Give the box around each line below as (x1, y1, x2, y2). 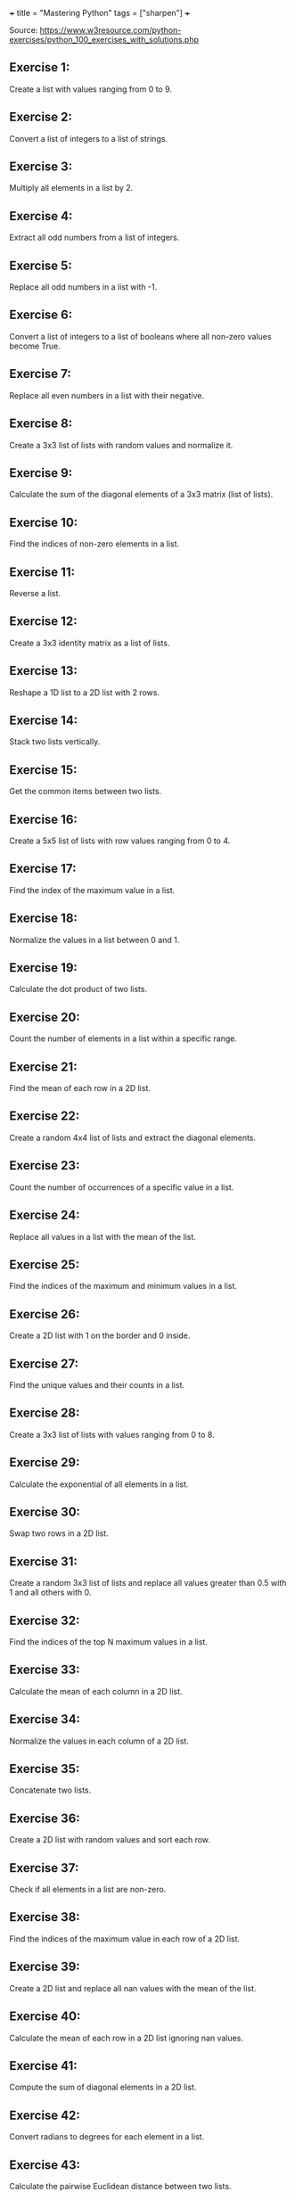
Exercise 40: (9, 2009, 81, 2024)
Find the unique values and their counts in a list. (9, 1379, 185, 1390)
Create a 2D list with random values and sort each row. (9, 1835, 211, 1845)
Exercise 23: (9, 1158, 80, 1173)
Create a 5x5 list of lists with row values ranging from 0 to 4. (9, 835, 231, 846)
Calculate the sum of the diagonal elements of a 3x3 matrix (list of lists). (9, 489, 274, 500)
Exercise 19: (9, 960, 78, 975)
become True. (9, 341, 61, 351)
